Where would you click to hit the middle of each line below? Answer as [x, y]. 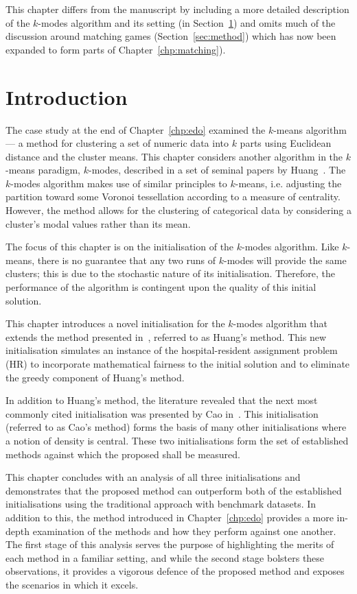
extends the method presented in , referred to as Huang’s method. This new [166, 336]
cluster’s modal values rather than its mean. [98, 223]
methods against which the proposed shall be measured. [123, 454]
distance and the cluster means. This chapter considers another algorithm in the [174, 156]
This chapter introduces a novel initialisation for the [115, 323]
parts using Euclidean [286, 143]
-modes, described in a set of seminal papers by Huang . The [217, 170]
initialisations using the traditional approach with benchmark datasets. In [161, 504]
